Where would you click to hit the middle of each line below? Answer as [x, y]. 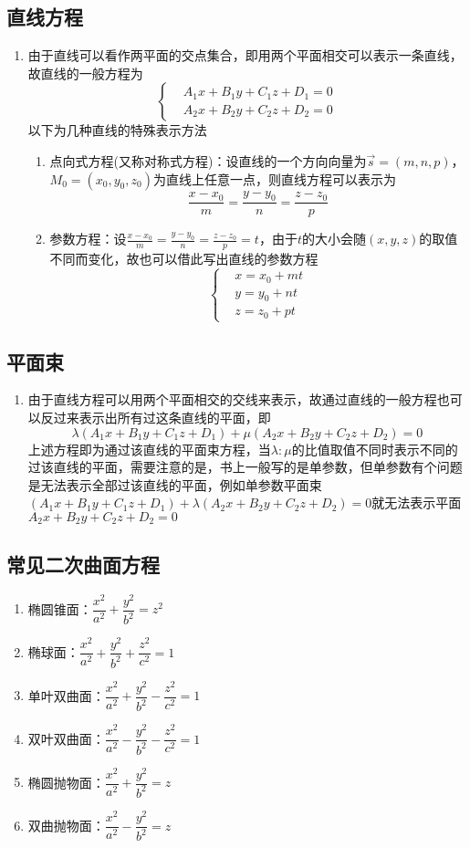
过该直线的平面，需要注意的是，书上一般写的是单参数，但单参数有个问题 [245, 467]
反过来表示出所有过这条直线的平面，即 [156, 417]
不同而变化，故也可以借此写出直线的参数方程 [184, 259]
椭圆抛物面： [66, 782]
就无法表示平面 [417, 503]
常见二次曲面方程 [83, 564]
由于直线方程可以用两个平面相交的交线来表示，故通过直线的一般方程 [232, 399]
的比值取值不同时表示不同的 [375, 449]
